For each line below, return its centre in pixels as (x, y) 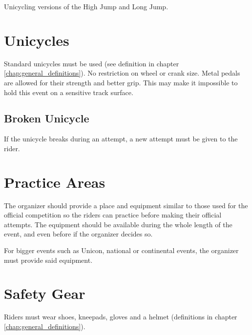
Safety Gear (45, 293)
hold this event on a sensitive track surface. (69, 92)
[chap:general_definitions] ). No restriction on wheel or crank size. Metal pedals (122, 73)
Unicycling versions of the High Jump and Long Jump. (86, 6)
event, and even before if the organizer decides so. (78, 234)
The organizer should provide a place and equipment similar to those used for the (126, 205)
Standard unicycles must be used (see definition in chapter (92, 63)
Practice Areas (55, 182)
